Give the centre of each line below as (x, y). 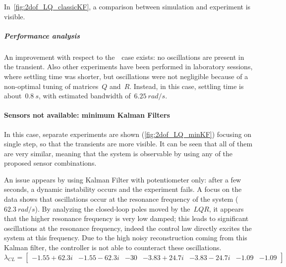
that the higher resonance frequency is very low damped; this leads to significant (126, 218)
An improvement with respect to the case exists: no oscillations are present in (124, 57)
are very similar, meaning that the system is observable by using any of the (118, 153)
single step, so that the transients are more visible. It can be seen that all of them (128, 144)
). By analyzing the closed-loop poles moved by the (113, 208)
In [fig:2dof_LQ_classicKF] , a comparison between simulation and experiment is (127, 6)
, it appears (226, 208)
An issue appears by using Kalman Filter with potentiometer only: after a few (123, 179)
